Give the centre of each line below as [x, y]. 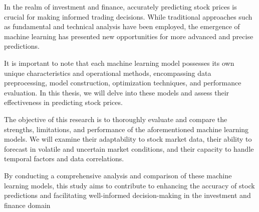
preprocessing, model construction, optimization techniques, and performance [123, 83]
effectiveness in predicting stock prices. [63, 102]
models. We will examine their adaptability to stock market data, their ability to [128, 139]
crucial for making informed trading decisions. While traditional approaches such [128, 16]
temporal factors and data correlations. [64, 158]
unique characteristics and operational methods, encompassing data [108, 73]
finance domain [27, 205]
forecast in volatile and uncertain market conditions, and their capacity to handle [129, 148]
